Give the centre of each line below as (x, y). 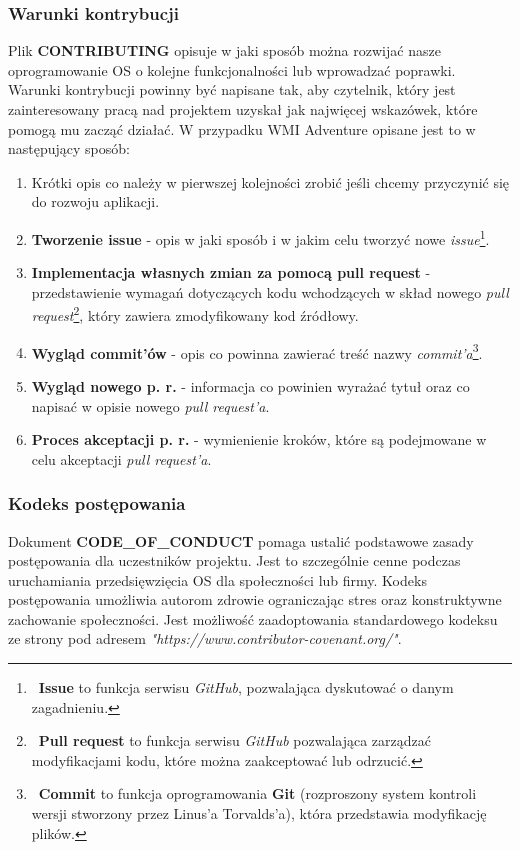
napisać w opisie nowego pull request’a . (150, 405)
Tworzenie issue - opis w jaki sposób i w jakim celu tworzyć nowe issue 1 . (260, 237)
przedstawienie (76, 291)
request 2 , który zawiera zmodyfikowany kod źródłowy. (195, 314)
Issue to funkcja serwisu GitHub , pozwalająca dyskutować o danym (246, 687)
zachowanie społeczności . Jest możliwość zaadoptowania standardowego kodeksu (253, 618)
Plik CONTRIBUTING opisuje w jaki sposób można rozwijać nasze (224, 50)
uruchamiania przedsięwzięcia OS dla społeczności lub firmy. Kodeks (217, 579)
